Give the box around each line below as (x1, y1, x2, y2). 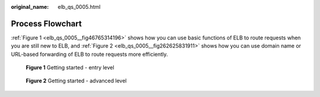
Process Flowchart (11, 18, 82, 29)
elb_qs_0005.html (57, 4, 101, 10)
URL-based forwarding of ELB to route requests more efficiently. (11, 51, 168, 58)
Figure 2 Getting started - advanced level (25, 77, 127, 85)
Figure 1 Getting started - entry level (25, 64, 115, 71)
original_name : (11, 4, 49, 10)
